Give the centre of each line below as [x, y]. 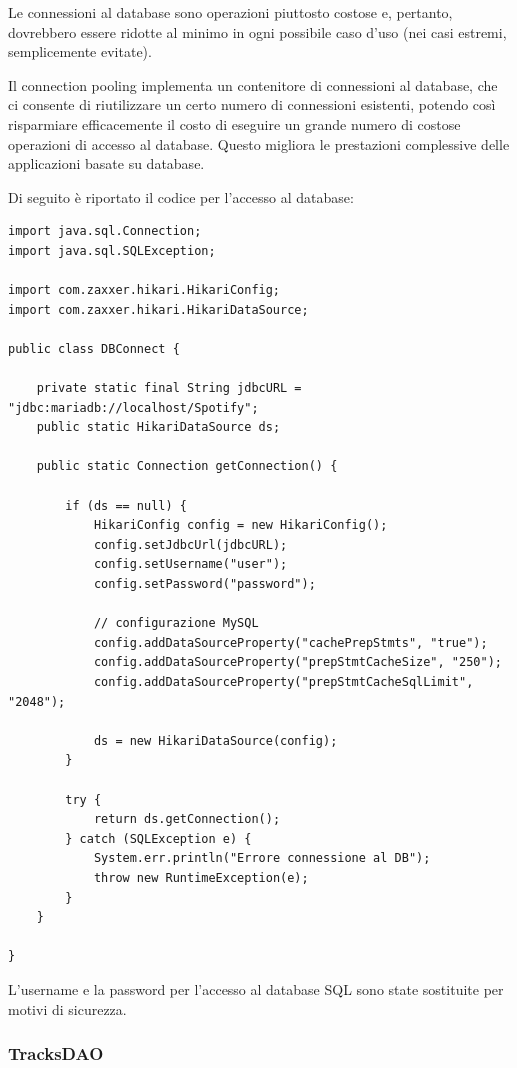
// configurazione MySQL [176, 623]
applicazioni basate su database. [106, 163]
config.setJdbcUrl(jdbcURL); [190, 544]
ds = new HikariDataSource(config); [215, 740]
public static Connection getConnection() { [187, 466]
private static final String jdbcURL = [169, 388]
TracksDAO [56, 1053]
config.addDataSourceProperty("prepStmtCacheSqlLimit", [283, 682]
